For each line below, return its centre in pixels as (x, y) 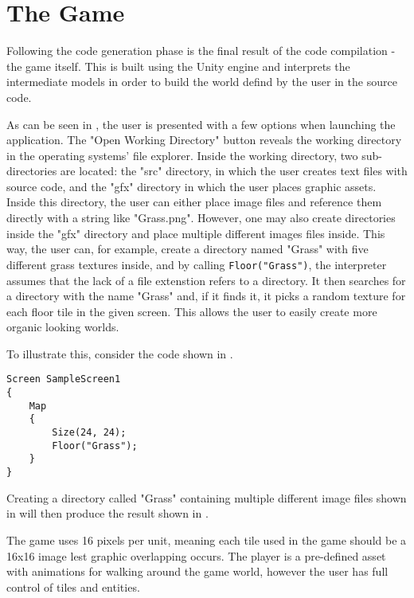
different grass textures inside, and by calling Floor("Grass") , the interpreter (197, 264)
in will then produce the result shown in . (107, 513)
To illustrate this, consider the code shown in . (120, 353)
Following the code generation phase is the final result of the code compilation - (201, 51)
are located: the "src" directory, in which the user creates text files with (234, 171)
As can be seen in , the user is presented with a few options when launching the (201, 124)
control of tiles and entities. (73, 586)
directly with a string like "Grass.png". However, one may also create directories (201, 218)
